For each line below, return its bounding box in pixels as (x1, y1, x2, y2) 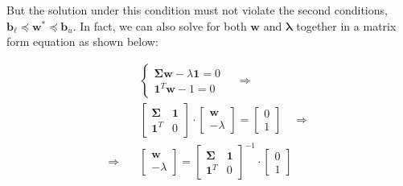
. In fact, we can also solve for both (72, 17, 247, 34)
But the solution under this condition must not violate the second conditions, (6, 2, 388, 18)
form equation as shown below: (6, 33, 158, 50)
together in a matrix (296, 17, 397, 34)
